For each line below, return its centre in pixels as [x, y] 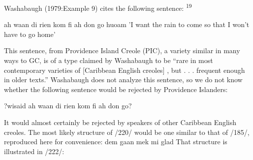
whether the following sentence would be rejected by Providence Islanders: [116, 89]
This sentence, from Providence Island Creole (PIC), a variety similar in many [122, 50]
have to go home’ [30, 34]
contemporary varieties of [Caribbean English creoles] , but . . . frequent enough [125, 70]
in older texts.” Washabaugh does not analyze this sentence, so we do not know [123, 80]
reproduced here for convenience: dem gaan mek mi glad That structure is [116, 142]
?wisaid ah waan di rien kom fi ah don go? [68, 106]
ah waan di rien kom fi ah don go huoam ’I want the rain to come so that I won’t [127, 24]
